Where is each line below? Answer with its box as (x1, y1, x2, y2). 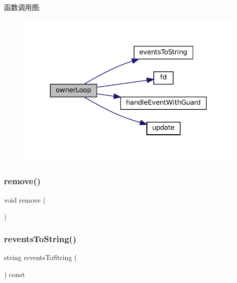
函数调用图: (4, 2, 41, 12)
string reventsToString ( (4, 252, 77, 262)
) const (4, 269, 25, 279)
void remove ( (4, 194, 46, 205)
